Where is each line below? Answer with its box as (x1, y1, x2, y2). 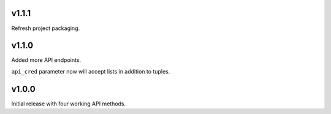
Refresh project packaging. (11, 25, 80, 32)
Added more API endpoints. (11, 56, 82, 64)
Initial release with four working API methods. (11, 100, 126, 107)
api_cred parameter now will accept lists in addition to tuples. (11, 67, 170, 75)
